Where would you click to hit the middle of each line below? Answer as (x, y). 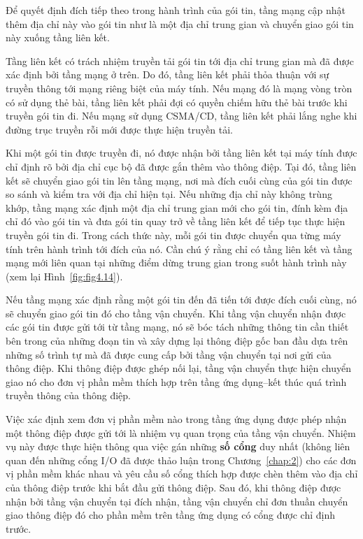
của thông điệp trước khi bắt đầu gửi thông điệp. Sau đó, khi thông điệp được (173, 487)
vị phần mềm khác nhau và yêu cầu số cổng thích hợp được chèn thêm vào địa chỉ (182, 474)
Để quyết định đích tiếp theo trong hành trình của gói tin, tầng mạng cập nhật (176, 10)
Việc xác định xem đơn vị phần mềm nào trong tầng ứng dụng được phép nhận (176, 419)
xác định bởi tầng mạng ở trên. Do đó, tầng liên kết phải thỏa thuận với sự (168, 74)
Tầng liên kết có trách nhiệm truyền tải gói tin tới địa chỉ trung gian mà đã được (180, 60)
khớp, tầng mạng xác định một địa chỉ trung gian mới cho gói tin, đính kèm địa (177, 207)
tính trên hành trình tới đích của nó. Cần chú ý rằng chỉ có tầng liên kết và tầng (179, 249)
